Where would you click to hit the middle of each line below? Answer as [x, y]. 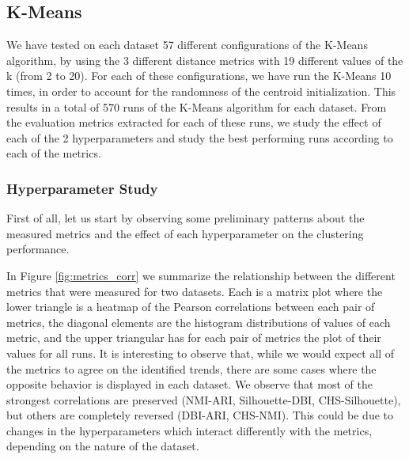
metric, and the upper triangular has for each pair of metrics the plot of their [194, 338]
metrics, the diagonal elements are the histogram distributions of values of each [199, 322]
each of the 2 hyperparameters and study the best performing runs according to [200, 137]
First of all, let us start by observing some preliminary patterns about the [186, 218]
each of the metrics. [54, 153]
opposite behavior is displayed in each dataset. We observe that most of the [189, 384]
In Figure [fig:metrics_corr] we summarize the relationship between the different [201, 275]
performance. [38, 249]
